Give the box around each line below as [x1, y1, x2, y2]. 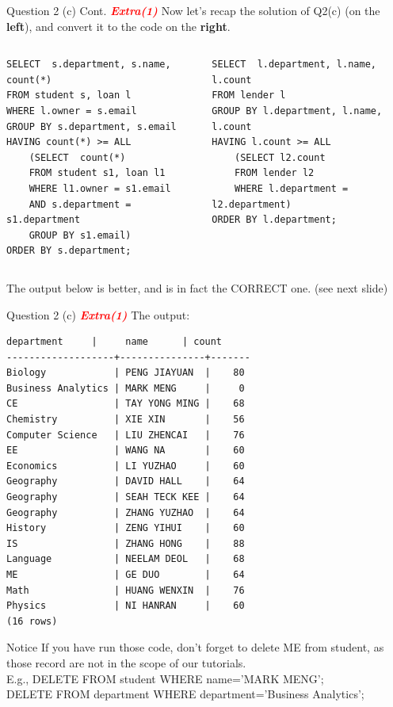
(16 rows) [6, 615, 58, 627]
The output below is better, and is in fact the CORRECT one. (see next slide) [6, 279, 388, 296]
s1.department [6, 214, 81, 226]
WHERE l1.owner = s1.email [29, 182, 171, 194]
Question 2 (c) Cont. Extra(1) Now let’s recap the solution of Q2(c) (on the [6, 2, 380, 18]
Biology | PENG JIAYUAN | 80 [6, 367, 245, 379]
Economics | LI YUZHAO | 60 [6, 460, 245, 472]
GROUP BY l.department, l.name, [212, 105, 383, 117]
